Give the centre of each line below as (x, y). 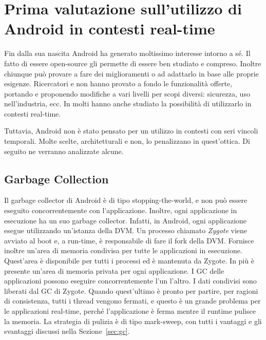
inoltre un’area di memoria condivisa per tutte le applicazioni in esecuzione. (123, 250)
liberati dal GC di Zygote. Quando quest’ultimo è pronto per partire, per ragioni (131, 290)
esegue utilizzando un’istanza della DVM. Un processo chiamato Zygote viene (126, 230)
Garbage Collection (56, 178)
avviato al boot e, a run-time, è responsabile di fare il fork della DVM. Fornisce (129, 240)
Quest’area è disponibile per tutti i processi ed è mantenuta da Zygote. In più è (129, 261)
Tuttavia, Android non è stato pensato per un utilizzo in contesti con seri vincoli (131, 131)
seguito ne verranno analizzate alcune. (64, 151)
